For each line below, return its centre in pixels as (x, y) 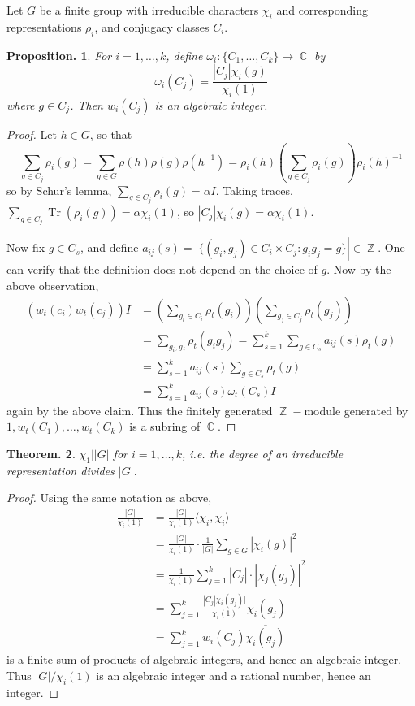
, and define (109, 247)
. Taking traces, (254, 190)
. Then (86, 105)
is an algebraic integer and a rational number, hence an (233, 675)
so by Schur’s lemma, (59, 190)
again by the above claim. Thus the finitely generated (140, 410)
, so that (111, 134)
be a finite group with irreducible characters (149, 10)
